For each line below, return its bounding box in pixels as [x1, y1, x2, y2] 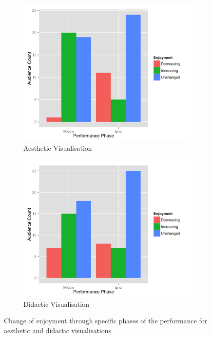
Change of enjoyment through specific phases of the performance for [4, 316, 208, 326]
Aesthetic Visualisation [23, 143, 92, 153]
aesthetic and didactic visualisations [4, 325, 112, 335]
